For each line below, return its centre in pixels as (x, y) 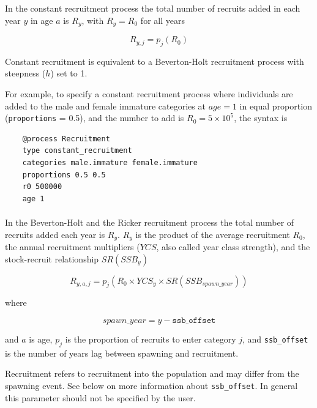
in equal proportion (276, 106)
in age (42, 20)
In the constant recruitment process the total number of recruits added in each (153, 8)
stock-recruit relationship (52, 258)
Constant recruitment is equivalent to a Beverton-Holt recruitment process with (155, 61)
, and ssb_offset (275, 339)
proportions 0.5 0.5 (64, 175)
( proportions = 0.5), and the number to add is (95, 118)
